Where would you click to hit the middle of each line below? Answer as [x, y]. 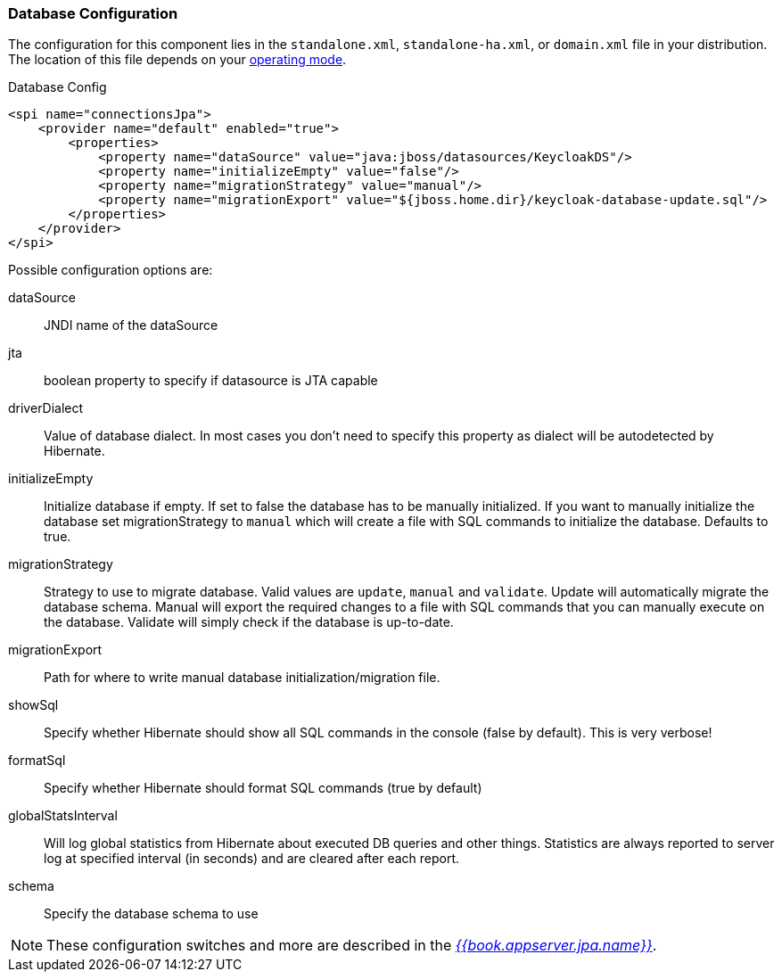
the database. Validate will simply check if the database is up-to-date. [249, 622]
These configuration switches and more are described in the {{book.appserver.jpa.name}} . [352, 946]
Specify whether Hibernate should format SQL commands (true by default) [263, 788]
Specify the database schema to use [151, 914]
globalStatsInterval [63, 816]
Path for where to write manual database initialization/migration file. [242, 678]
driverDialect [46, 408]
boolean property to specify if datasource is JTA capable [211, 381]
